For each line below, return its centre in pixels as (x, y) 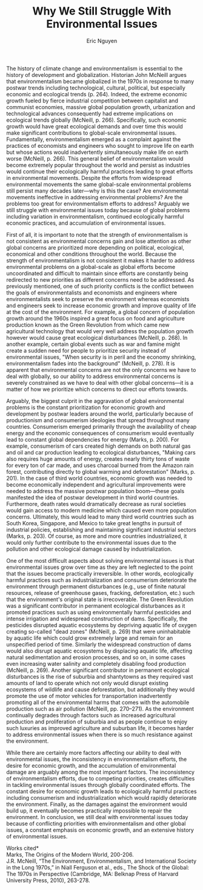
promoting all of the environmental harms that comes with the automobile (98, 702)
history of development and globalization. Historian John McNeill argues (96, 75)
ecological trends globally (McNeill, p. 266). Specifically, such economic (96, 120)
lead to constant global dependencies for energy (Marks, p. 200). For (93, 439)
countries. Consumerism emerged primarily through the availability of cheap (101, 427)
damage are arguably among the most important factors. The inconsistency (101, 772)
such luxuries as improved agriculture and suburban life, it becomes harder (100, 728)
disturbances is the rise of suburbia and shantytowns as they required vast (100, 676)
